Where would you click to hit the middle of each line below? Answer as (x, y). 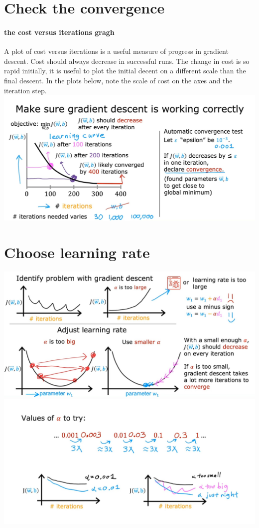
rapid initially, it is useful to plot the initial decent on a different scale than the (125, 71)
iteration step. (25, 90)
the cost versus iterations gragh (59, 32)
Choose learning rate (77, 252)
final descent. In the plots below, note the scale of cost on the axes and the (118, 80)
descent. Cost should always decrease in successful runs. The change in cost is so (127, 61)
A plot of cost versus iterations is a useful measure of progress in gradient (116, 51)
